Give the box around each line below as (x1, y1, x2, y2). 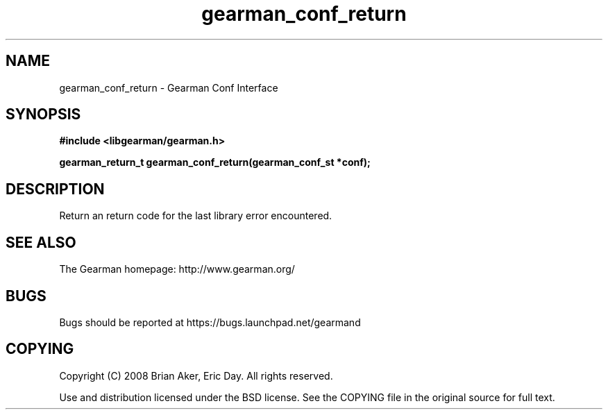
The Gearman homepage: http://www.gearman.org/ (59, 263, 295, 276)
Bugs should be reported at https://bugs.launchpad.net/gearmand (59, 316, 361, 328)
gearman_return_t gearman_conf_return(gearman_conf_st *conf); (59, 156, 371, 169)
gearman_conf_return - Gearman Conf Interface (59, 81, 278, 94)
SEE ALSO (6, 233, 76, 251)
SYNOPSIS (6, 105, 81, 124)
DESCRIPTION (6, 180, 105, 198)
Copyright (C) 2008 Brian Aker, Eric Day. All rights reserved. (59, 369, 333, 382)
